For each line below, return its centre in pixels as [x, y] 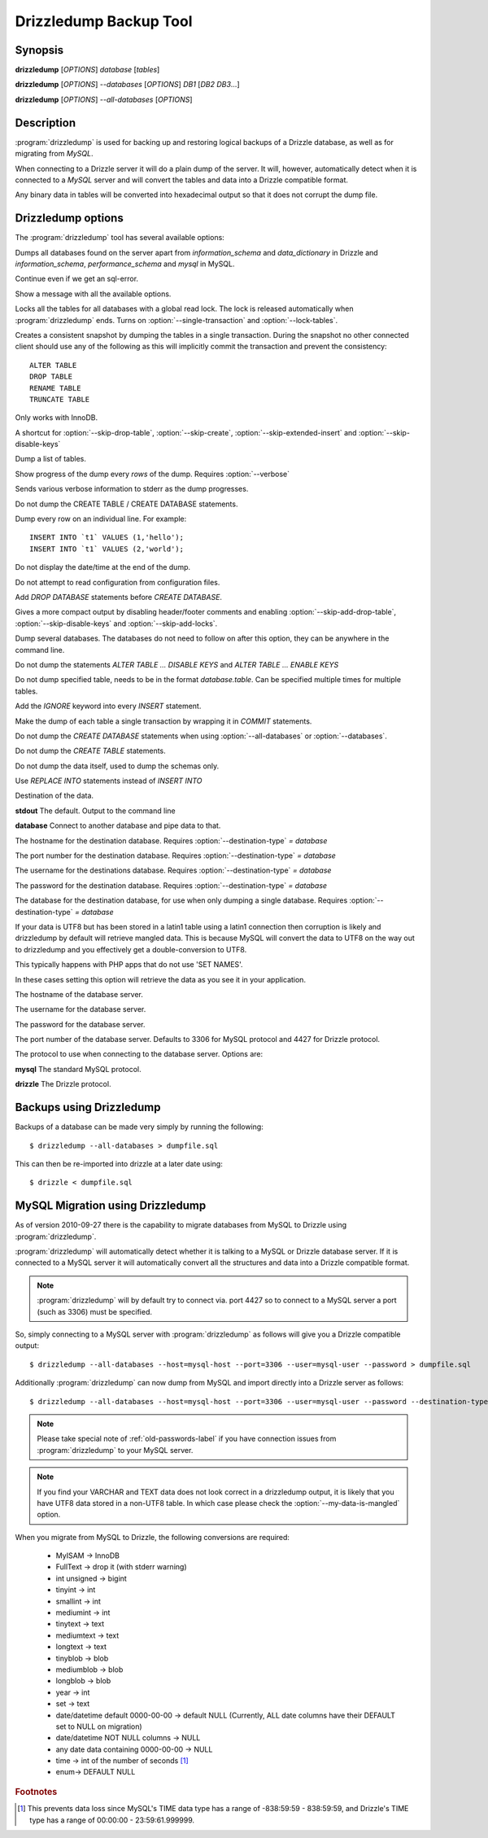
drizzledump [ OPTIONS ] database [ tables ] [87, 70]
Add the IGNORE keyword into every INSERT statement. [108, 706]
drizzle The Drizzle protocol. [63, 1084]
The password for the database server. [80, 1024]
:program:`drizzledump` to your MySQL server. [115, 1450]
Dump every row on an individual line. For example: [101, 519]
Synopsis [39, 50]
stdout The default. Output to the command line [95, 811]
